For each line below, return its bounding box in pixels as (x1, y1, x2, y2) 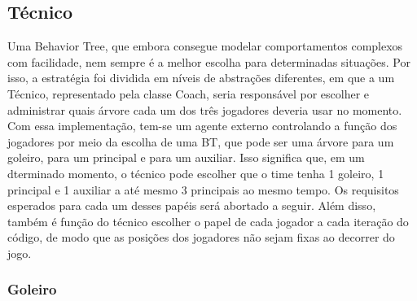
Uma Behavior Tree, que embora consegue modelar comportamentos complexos (7, 37, 403, 55)
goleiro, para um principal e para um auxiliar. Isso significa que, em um (7, 149, 365, 166)
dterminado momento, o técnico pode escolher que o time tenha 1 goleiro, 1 (7, 164, 384, 181)
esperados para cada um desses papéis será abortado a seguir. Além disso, (7, 197, 376, 214)
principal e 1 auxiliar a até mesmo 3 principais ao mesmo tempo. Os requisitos (7, 181, 399, 198)
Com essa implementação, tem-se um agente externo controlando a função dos (7, 117, 397, 134)
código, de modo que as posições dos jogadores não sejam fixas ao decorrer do (7, 229, 395, 246)
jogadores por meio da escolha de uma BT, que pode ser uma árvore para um (7, 133, 394, 150)
